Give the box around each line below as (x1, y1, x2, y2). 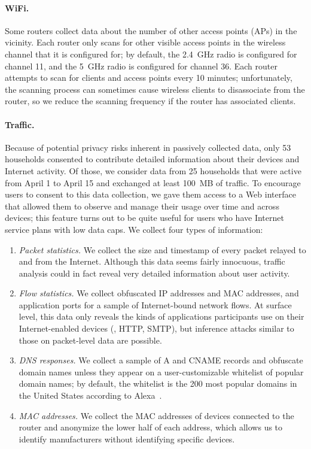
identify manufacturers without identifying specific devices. (19, 432, 235, 445)
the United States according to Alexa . (19, 389, 162, 402)
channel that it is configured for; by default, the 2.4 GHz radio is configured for (5, 47, 297, 60)
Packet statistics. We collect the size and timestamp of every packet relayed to (19, 243, 306, 256)
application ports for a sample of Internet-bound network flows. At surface (19, 298, 292, 311)
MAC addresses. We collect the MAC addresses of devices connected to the (19, 409, 294, 421)
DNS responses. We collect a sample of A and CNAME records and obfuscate (19, 354, 303, 366)
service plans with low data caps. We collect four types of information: (5, 223, 263, 235)
